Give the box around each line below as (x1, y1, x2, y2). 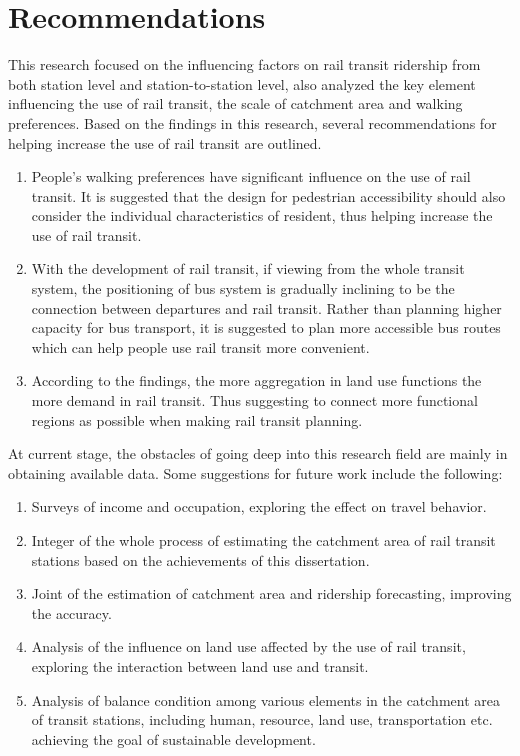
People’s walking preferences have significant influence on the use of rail (31, 166, 471, 187)
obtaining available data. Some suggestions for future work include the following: (8, 462, 503, 483)
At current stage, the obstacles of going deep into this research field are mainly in (8, 443, 508, 464)
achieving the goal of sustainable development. (31, 728, 316, 749)
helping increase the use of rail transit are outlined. (8, 132, 322, 153)
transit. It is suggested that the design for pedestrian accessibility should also (31, 185, 506, 206)
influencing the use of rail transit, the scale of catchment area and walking (8, 93, 463, 114)
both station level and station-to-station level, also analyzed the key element (8, 73, 476, 94)
